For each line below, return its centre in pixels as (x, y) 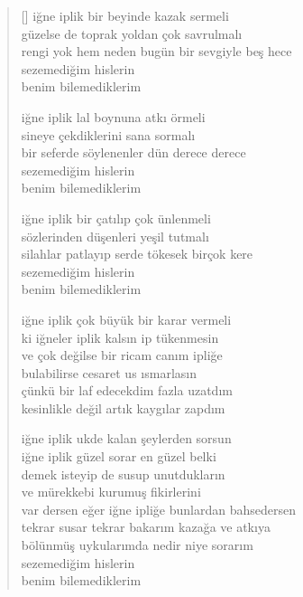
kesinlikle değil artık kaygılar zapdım (123, 407)
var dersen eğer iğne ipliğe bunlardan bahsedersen (158, 509)
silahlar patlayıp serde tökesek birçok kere (137, 254)
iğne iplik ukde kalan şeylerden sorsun (126, 438)
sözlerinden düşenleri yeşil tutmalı (115, 236)
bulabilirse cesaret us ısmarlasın (109, 372)
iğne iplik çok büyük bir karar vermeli (126, 319)
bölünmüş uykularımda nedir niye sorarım (137, 545)
